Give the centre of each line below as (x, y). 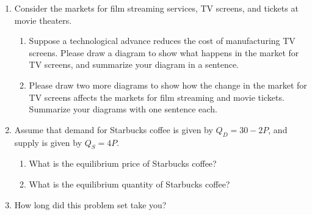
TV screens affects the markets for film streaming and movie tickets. (157, 97)
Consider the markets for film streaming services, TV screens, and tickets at (156, 8)
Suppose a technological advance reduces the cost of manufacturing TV (162, 41)
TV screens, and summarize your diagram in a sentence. (134, 64)
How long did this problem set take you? (90, 204)
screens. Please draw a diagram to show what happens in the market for (164, 52)
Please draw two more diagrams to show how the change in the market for (168, 85)
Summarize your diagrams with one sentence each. (123, 109)
